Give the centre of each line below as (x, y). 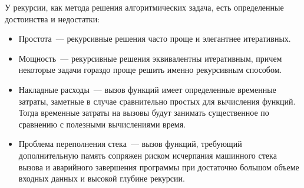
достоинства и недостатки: (52, 19)
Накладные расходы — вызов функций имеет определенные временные (147, 89)
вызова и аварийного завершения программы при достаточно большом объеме (159, 167)
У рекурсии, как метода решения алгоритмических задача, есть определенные (144, 7)
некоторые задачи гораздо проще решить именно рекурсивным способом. (150, 70)
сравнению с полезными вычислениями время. (102, 124)
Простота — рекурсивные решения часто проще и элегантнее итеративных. (155, 38)
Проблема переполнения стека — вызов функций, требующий (130, 144)
